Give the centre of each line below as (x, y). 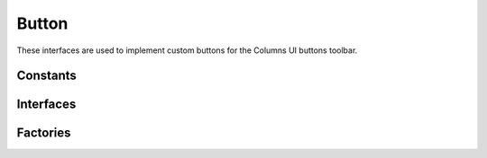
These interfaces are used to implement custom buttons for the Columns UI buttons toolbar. (187, 50)
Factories (44, 133)
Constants (46, 76)
